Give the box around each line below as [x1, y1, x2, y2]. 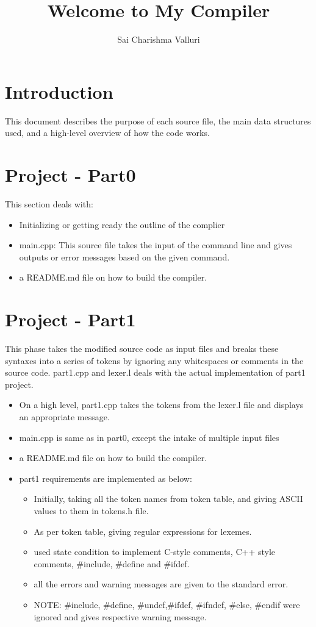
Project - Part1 [5, 307, 136, 332]
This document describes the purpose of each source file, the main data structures [5, 114, 311, 127]
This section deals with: [5, 197, 93, 210]
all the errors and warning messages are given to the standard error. [34, 578, 289, 590]
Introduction [5, 79, 113, 104]
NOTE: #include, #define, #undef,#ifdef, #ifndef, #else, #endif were [34, 598, 300, 611]
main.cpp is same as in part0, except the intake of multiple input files [19, 431, 279, 443]
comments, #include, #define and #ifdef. [34, 557, 190, 570]
